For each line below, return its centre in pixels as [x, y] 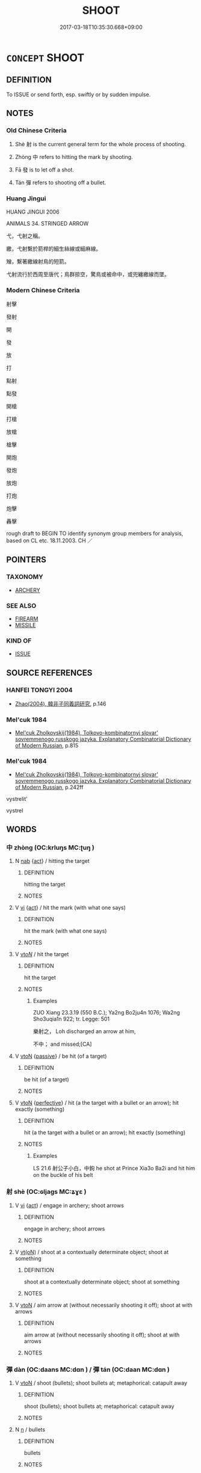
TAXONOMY [25, 577]
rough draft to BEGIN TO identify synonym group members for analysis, [95, 534]
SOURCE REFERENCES [49, 672]
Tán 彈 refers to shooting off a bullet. [60, 183]
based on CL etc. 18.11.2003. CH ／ [50, 541]
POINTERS [26, 560]
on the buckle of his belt [63, 1175]
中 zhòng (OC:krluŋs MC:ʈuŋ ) [50, 847]
